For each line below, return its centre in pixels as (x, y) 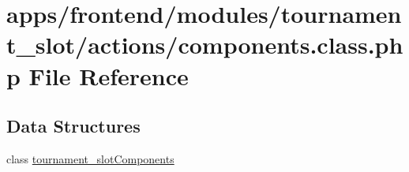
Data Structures (73, 126)
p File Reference (98, 75)
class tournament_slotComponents (90, 158)
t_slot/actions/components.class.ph (205, 45)
